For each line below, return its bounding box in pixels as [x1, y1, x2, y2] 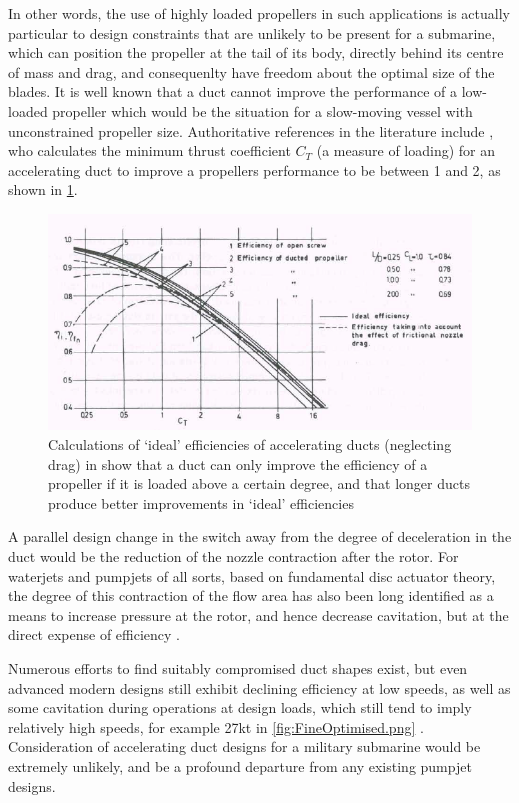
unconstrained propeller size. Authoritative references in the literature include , [8, 120, 494, 141]
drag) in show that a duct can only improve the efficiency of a [48, 453, 428, 474]
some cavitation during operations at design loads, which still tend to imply [8, 697, 472, 718]
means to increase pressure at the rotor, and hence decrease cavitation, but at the [8, 604, 509, 625]
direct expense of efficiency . [8, 624, 180, 645]
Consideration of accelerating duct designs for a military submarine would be [8, 736, 481, 757]
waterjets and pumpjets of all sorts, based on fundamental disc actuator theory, [8, 565, 496, 586]
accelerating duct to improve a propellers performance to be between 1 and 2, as [8, 159, 501, 180]
